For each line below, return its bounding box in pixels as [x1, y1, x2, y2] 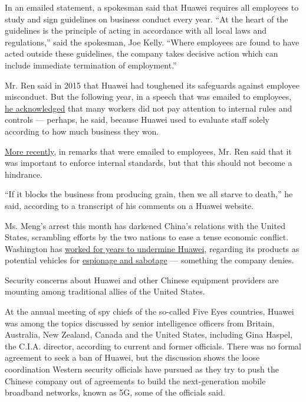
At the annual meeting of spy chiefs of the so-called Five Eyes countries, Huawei [5, 305, 294, 318]
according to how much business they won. [5, 125, 159, 137]
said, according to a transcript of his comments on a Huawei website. [5, 199, 254, 211]
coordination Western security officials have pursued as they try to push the [5, 363, 279, 375]
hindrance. [5, 168, 42, 180]
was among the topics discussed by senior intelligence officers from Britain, [5, 316, 275, 329]
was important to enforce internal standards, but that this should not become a [5, 156, 292, 169]
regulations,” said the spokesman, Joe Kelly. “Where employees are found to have [5, 35, 300, 48]
